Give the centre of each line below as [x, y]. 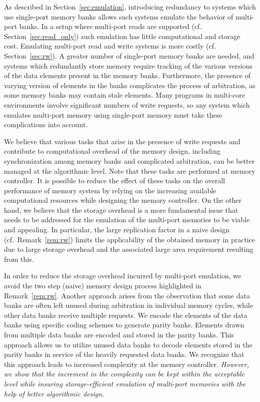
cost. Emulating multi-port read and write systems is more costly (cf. [110, 46]
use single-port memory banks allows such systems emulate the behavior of [119, 16]
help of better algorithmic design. [54, 393]
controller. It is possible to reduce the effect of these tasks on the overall [114, 180]
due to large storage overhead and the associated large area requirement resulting [129, 249]
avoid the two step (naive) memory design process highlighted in [103, 286]
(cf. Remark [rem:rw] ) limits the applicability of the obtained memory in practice [130, 239]
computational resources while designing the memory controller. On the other [123, 200]
